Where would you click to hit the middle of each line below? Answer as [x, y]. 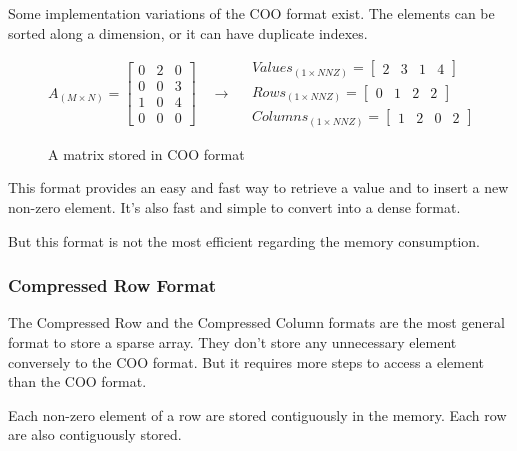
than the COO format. [77, 381]
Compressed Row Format [112, 285]
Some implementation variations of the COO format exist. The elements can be [251, 13]
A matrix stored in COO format [146, 153]
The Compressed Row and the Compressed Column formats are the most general [256, 322]
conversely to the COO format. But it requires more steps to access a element [246, 361]
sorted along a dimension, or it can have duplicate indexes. [188, 32]
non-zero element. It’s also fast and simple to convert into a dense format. [234, 207]
